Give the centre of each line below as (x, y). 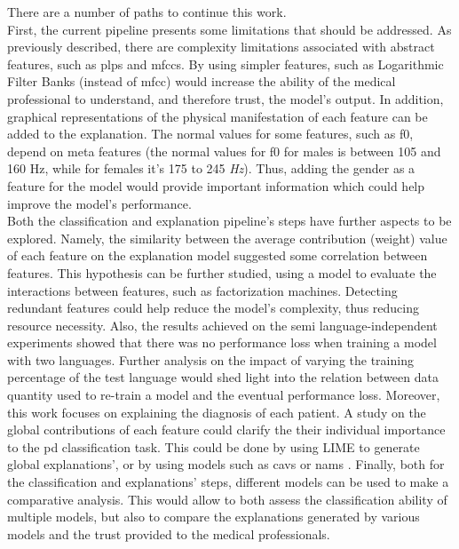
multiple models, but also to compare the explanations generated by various (214, 517)
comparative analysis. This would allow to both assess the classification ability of (227, 499)
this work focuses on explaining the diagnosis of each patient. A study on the (217, 412)
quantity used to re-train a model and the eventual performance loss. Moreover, (224, 395)
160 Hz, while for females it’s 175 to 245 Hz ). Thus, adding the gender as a (211, 168)
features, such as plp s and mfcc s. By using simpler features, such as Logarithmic (226, 64)
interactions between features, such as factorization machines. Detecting (202, 290)
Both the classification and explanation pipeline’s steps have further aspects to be (229, 221)
